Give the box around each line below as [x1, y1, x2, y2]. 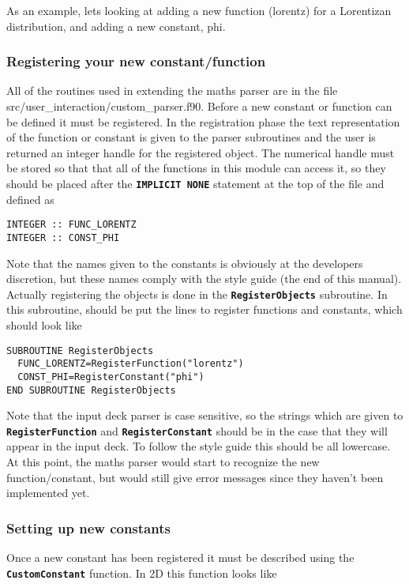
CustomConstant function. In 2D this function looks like [6, 564, 277, 581]
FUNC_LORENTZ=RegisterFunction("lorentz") [17, 358, 244, 370]
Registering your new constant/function [6, 51, 266, 71]
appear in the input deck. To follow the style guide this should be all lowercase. [6, 438, 391, 454]
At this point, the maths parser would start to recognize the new [6, 454, 320, 470]
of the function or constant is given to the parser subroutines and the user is [6, 129, 376, 145]
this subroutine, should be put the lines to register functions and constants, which [6, 301, 403, 318]
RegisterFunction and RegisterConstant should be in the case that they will [6, 422, 388, 439]
